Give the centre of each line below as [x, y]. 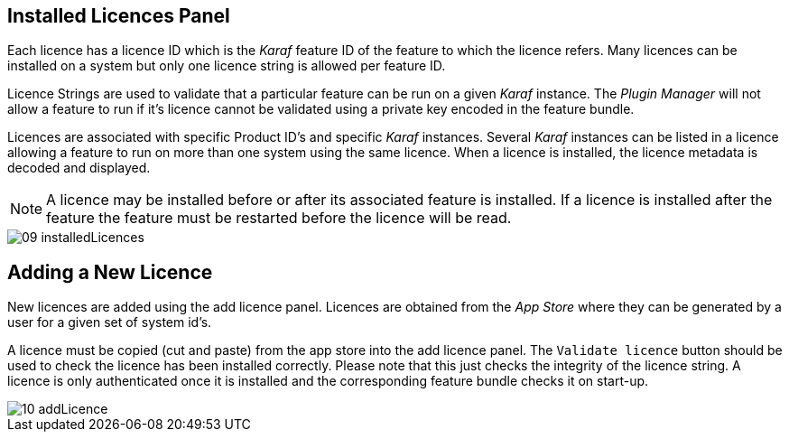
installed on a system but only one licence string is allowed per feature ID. [227, 66]
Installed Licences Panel [119, 16]
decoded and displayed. [79, 168]
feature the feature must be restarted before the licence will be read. [279, 218]
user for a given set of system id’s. [110, 322]
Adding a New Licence [110, 272]
